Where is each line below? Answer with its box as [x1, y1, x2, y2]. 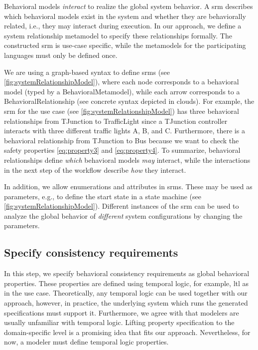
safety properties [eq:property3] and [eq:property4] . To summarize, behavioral [4, 145, 241, 155]
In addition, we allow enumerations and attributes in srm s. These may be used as [4, 181, 253, 192]
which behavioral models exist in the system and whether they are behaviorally [4, 10, 246, 21]
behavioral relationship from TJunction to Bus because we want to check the [4, 135, 239, 145]
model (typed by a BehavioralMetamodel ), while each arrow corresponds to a [4, 86, 240, 96]
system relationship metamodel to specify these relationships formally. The [4, 30, 232, 40]
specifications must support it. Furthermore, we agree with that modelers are [4, 307, 239, 318]
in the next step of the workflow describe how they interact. [4, 164, 186, 175]
